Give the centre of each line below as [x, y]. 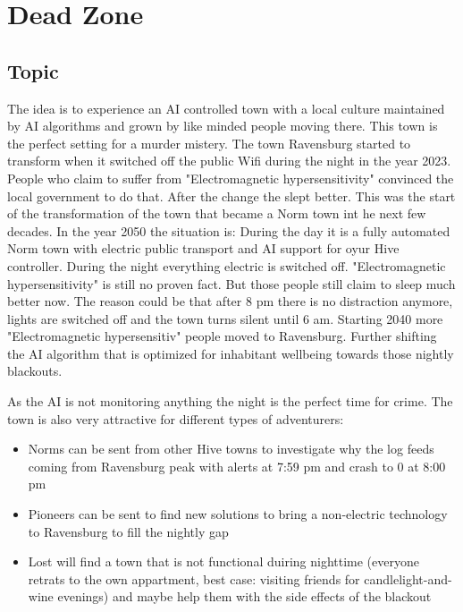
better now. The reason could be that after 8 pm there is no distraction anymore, [230, 301]
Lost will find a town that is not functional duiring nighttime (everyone [223, 561]
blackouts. [35, 371]
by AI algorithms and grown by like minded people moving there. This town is [223, 126]
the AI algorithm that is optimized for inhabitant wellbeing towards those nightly [231, 353]
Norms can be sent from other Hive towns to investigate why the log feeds [231, 449]
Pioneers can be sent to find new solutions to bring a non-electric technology [238, 514]
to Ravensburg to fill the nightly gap [128, 531]
